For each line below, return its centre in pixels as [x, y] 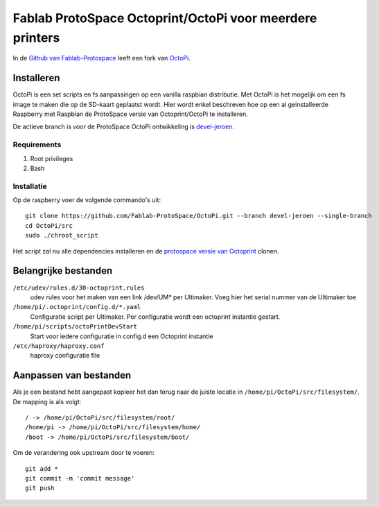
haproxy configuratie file [65, 356]
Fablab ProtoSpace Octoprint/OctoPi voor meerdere [165, 18]
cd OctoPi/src [49, 225]
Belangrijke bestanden [63, 271]
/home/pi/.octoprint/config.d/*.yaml [77, 307]
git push [40, 488]
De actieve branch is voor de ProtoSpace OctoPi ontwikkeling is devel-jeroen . [124, 127]
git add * [42, 468]
